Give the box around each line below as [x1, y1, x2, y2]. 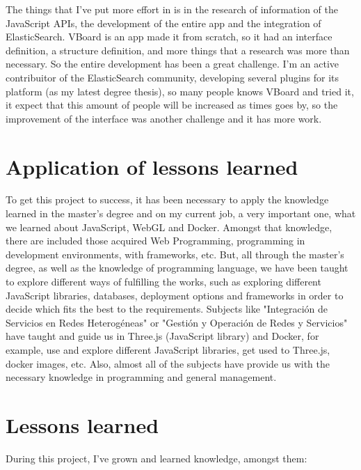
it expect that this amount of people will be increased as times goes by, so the [6, 97, 338, 112]
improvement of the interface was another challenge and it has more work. [6, 111, 322, 125]
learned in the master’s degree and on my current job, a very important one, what [6, 206, 356, 221]
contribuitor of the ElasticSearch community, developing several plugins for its [6, 70, 339, 84]
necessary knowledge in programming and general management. [6, 370, 277, 384]
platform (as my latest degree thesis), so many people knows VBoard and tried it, [6, 84, 354, 98]
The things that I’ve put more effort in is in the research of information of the [6, 2, 338, 16]
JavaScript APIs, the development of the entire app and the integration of [6, 15, 321, 30]
